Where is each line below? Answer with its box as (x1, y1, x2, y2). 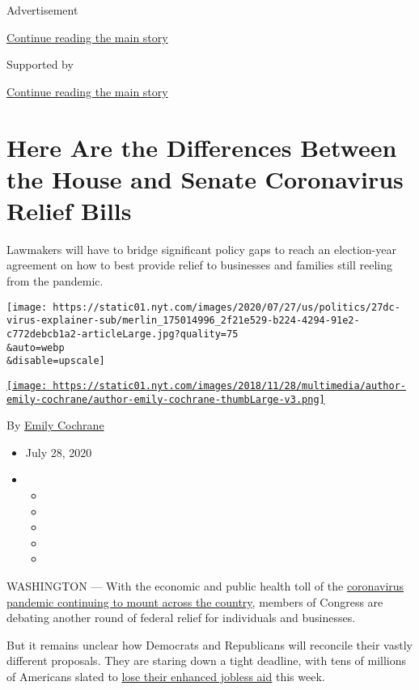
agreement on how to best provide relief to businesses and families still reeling (6, 256, 393, 273)
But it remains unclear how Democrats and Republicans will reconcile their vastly (6, 636, 413, 653)
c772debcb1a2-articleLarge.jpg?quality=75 (6, 328, 239, 340)
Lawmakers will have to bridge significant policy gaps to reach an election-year (6, 240, 396, 257)
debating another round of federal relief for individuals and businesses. (6, 609, 356, 626)
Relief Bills (6, 193, 132, 226)
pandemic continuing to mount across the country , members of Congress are (6, 593, 383, 610)
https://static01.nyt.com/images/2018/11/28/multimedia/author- (53, 379, 406, 392)
